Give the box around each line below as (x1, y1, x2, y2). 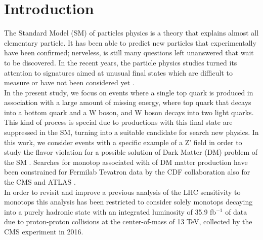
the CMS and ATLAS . (4, 177, 76, 187)
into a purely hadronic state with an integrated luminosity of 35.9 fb (4, 206, 216, 217)
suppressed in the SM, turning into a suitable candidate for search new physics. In (4, 127, 259, 138)
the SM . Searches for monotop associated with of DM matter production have (4, 156, 248, 167)
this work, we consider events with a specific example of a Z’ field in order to (4, 136, 242, 147)
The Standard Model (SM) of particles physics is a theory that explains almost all (4, 27, 259, 38)
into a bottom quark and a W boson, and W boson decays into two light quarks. (4, 107, 254, 117)
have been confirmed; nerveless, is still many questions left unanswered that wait (4, 47, 254, 58)
